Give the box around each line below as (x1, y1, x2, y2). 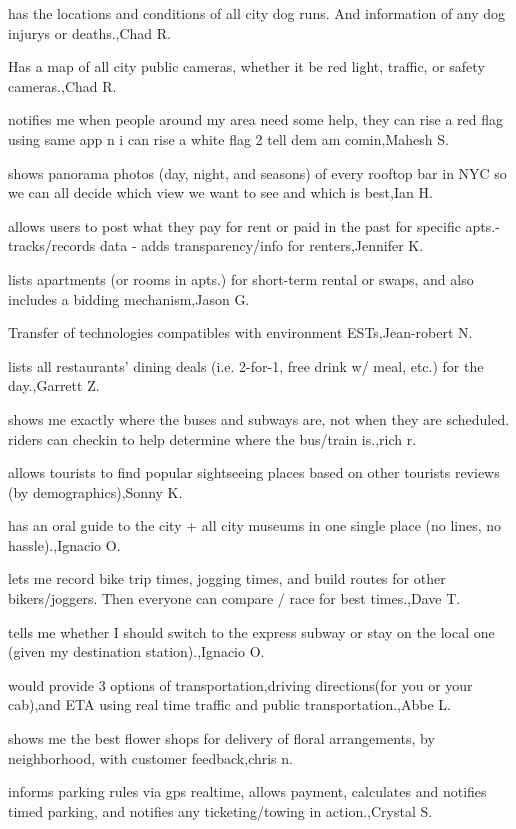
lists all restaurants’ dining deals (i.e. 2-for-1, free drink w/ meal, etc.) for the (8, 355, 484, 376)
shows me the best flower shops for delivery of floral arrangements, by (8, 728, 435, 749)
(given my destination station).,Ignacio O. (8, 641, 265, 662)
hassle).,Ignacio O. (8, 534, 121, 555)
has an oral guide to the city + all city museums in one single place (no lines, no (8, 515, 502, 536)
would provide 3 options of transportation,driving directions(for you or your (8, 674, 473, 695)
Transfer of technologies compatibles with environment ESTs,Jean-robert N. (8, 322, 473, 343)
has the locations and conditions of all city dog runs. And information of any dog (8, 3, 506, 23)
